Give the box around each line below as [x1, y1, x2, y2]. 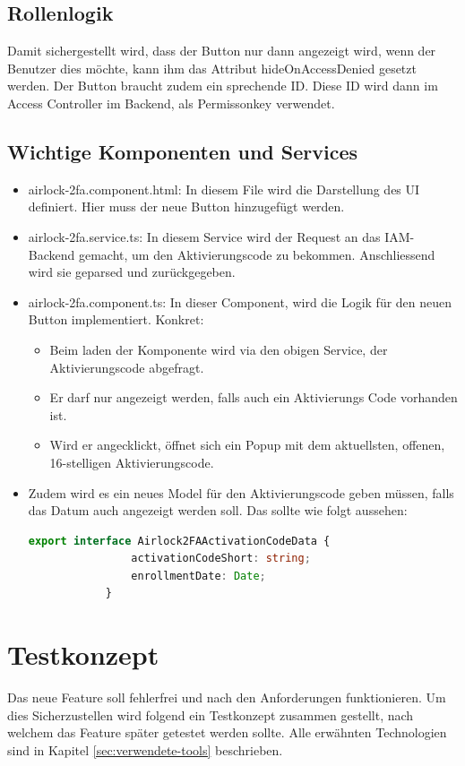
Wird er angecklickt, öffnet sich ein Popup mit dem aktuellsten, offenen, [49, 435, 445, 454]
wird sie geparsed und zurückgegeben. [28, 263, 236, 281]
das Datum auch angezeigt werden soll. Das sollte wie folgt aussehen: [28, 501, 408, 520]
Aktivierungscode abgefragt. [49, 357, 204, 376]
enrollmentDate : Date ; [131, 569, 266, 582]
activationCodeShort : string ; [131, 552, 311, 565]
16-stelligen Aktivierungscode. [49, 452, 214, 471]
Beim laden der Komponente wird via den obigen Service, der [49, 340, 388, 358]
